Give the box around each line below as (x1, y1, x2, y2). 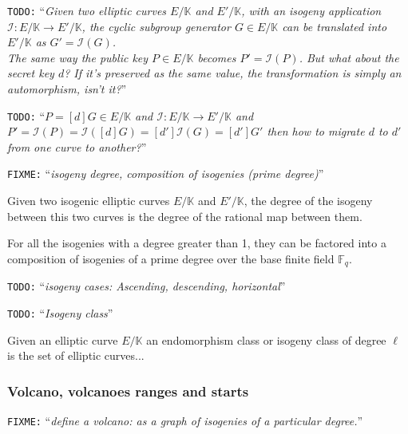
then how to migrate (267, 123, 365, 140)
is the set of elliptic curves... (7, 347, 145, 364)
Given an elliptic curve (7, 331, 118, 348)
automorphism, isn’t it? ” (7, 81, 127, 97)
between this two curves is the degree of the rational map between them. (7, 207, 362, 224)
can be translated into (282, 18, 387, 34)
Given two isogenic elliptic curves (7, 192, 170, 209)
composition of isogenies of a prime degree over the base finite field (7, 250, 335, 266)
